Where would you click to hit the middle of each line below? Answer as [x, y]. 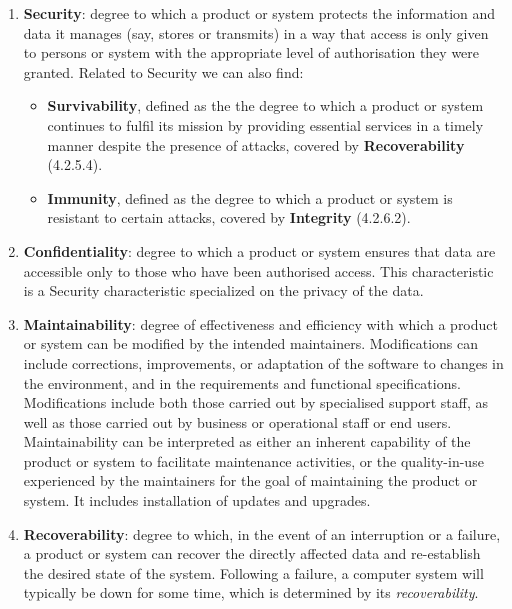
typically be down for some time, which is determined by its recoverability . [251, 592]
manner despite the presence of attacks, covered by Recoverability [256, 144]
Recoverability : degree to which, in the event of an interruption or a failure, [262, 533]
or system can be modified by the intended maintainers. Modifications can [251, 343]
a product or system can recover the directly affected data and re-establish [252, 553]
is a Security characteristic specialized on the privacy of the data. [223, 290]
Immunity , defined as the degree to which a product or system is [250, 197]
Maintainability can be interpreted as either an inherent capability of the [247, 441]
